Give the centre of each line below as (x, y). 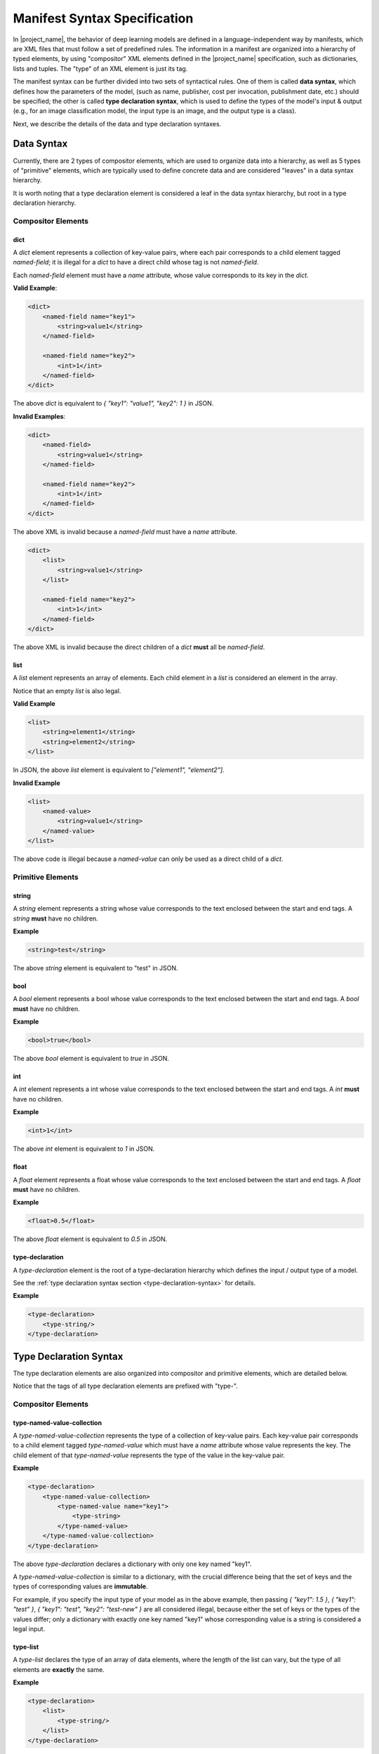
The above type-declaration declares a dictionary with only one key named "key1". (132, 1564)
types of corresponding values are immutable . (80, 1586)
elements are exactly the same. (59, 1669)
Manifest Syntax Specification (103, 18)
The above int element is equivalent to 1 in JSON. (84, 1149)
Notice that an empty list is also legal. (67, 690)
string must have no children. (55, 918)
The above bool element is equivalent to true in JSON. (91, 1059)
